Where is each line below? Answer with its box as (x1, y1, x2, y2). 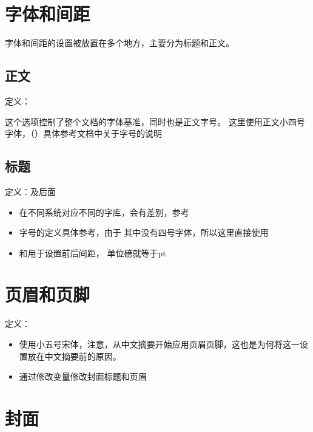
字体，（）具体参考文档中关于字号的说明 (5, 127, 162, 140)
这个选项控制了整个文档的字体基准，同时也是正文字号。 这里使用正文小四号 (5, 115, 305, 128)
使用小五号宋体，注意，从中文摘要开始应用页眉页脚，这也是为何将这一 (19, 338, 300, 350)
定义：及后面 (5, 185, 56, 197)
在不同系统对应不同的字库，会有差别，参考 (19, 205, 189, 218)
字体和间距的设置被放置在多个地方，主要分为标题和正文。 (5, 36, 234, 49)
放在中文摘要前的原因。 (27, 349, 121, 362)
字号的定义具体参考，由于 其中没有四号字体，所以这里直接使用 (19, 226, 269, 239)
